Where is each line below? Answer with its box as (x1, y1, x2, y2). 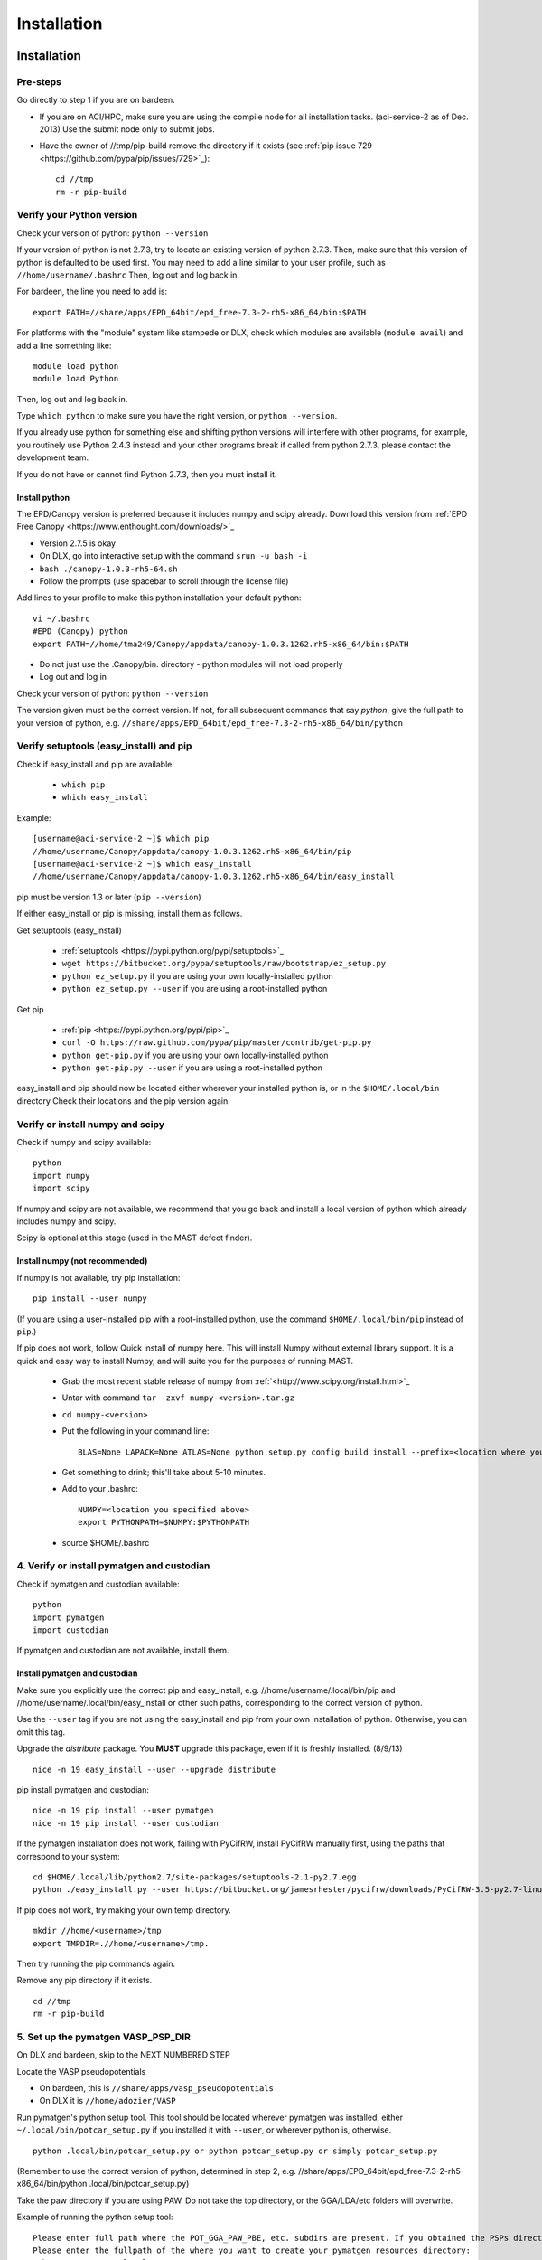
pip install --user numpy (33, 1294, 148, 1304)
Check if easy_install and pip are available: (16, 758, 175, 769)
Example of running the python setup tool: (16, 2211, 173, 2223)
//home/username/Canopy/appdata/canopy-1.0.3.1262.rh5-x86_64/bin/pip (33, 846, 352, 856)
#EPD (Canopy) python (33, 626, 128, 636)
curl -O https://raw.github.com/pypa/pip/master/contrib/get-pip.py (61, 1038, 372, 1048)
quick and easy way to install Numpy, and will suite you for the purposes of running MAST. (16, 1355, 354, 1366)
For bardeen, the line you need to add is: (16, 286, 168, 297)
